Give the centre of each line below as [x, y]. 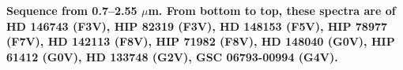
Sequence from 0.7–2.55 [72, 10]
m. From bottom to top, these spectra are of [272, 10]
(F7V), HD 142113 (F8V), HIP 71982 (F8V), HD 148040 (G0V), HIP [201, 41]
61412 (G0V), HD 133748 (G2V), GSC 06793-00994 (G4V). [172, 56]
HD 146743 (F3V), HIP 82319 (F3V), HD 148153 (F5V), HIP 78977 [197, 26]
